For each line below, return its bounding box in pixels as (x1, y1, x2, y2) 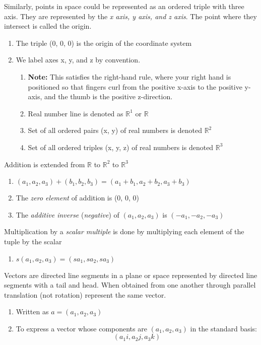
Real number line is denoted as (28, 108, 123, 118)
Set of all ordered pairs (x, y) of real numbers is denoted (28, 125, 202, 135)
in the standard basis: (190, 323, 257, 333)
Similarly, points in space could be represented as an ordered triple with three (4, 1, 244, 11)
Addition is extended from (4, 159, 85, 169)
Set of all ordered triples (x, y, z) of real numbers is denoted (28, 142, 214, 152)
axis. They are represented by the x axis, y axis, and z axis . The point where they (4, 11, 257, 21)
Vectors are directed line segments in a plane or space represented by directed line (4, 269, 257, 280)
